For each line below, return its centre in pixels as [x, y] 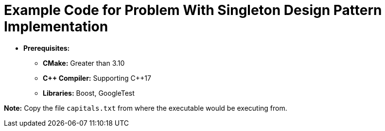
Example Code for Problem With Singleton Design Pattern [193, 10]
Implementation [56, 27]
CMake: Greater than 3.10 [84, 63]
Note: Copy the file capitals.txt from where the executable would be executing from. [146, 108]
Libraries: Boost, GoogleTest [89, 93]
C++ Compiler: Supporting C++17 [97, 78]
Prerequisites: [47, 48]
